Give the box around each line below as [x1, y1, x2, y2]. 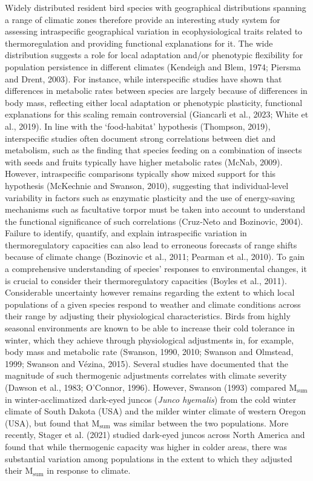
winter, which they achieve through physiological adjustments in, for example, [5, 333, 294, 346]
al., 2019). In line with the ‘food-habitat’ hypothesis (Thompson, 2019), [5, 119, 271, 132]
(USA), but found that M [5, 416, 100, 429]
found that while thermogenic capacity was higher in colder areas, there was [5, 440, 287, 453]
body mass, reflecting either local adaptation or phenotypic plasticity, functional [5, 96, 303, 108]
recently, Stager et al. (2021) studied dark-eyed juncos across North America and [5, 428, 305, 441]
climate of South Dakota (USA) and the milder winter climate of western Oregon [5, 405, 306, 417]
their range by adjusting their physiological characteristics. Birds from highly [5, 310, 291, 322]
